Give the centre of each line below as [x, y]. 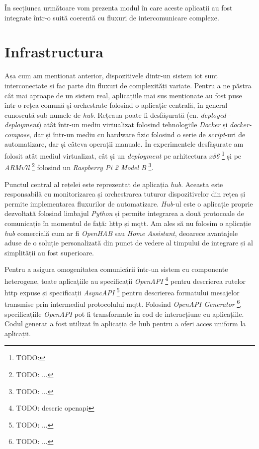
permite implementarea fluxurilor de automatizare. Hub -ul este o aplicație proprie [129, 203]
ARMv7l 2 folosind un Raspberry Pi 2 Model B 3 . [79, 166]
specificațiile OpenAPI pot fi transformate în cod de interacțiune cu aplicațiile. [124, 314]
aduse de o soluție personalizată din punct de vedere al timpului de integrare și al [129, 243]
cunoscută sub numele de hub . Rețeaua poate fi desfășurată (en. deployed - [118, 114]
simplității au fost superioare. [49, 252]
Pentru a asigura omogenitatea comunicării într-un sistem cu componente [116, 269]
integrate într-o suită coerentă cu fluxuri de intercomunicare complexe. [112, 17]
